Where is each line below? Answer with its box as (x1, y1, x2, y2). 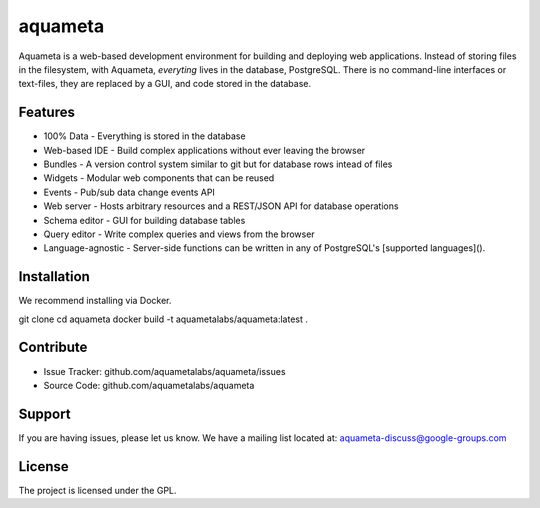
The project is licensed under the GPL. (18, 484, 177, 496)
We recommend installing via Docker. (18, 295, 172, 307)
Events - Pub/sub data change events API (43, 186, 215, 198)
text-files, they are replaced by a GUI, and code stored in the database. (18, 78, 312, 90)
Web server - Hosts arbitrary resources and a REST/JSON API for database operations (43, 200, 399, 212)
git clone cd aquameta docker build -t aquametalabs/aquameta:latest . (18, 313, 309, 325)
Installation (18, 268, 90, 285)
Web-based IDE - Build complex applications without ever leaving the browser (43, 144, 366, 156)
